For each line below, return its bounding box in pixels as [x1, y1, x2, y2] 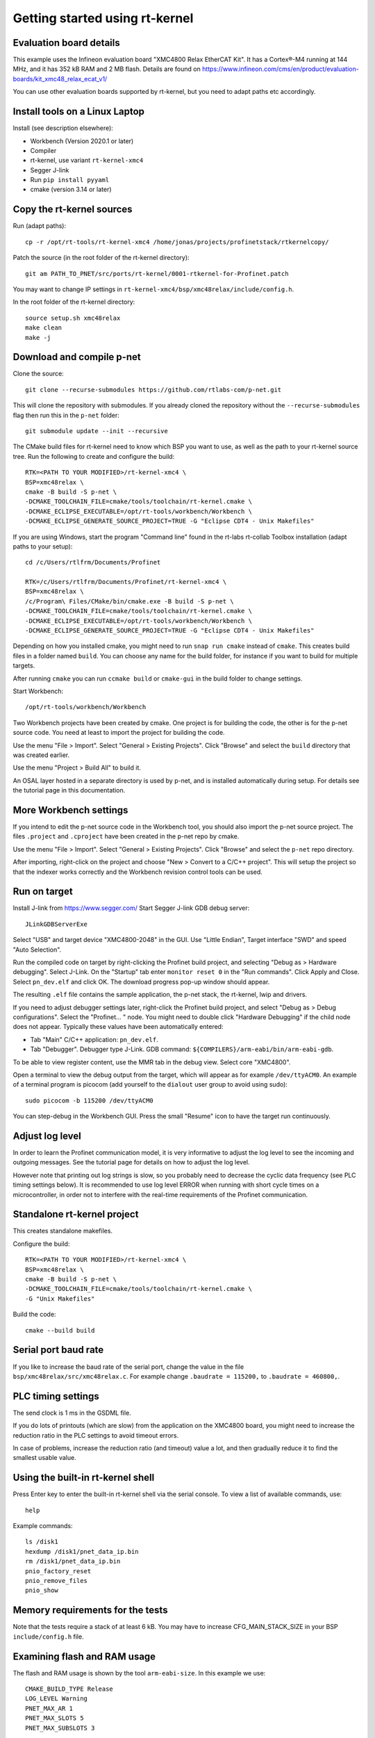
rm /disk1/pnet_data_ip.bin [25, 1557, 121, 1566]
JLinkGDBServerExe [25, 920, 88, 928]
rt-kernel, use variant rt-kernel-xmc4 [30, 156, 144, 165]
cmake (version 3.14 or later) [30, 185, 112, 194]
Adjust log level [12, 1130, 81, 1142]
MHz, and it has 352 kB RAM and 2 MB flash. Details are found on [12, 65, 201, 73]
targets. [12, 661, 35, 670]
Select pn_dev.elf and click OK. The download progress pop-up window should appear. [12, 977, 270, 986]
